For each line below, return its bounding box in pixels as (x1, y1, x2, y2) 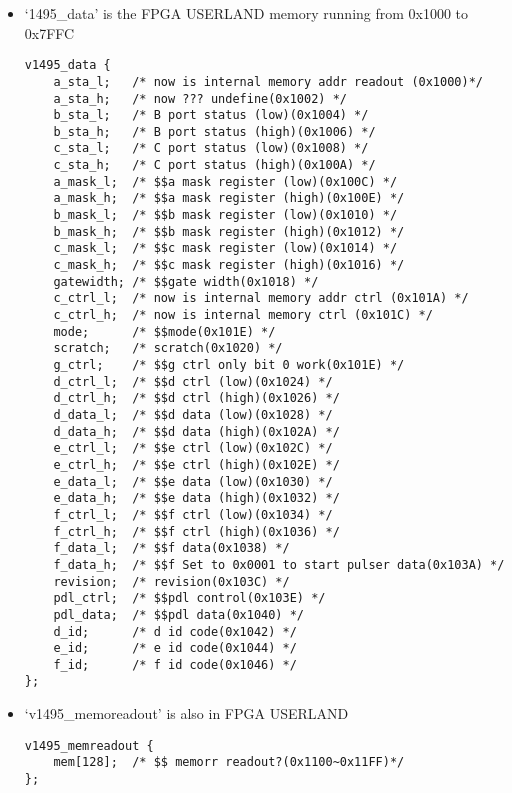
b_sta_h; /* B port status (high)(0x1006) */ (53, 124, 376, 139)
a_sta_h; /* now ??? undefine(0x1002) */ (53, 91, 347, 106)
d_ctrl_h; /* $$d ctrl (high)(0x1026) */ (53, 391, 340, 406)
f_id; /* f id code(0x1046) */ (53, 657, 297, 672)
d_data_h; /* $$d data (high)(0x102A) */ (53, 424, 340, 439)
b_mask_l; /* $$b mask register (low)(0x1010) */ (53, 208, 398, 223)
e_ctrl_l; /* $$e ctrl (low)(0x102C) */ (53, 441, 333, 456)
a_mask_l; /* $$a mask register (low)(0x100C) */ (53, 174, 398, 189)
